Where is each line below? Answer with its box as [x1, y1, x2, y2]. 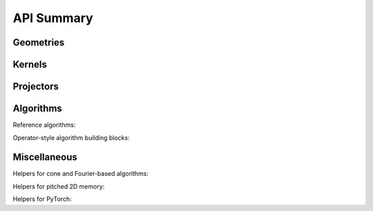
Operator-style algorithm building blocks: [12, 133, 131, 141]
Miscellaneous [12, 152, 77, 163]
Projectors [12, 81, 59, 92]
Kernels [12, 59, 48, 70]
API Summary [12, 10, 93, 26]
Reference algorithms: [12, 121, 76, 129]
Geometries [12, 37, 65, 48]
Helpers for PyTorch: [12, 195, 72, 203]
